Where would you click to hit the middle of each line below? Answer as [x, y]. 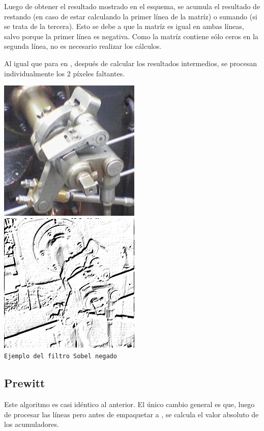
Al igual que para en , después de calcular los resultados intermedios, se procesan [130, 63]
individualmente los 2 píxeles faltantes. [65, 73]
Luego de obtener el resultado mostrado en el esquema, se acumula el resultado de [132, 6]
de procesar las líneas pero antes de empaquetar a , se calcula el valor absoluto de [131, 414]
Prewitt [25, 383]
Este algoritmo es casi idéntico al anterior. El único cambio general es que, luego [129, 404]
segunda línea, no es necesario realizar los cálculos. [83, 46]
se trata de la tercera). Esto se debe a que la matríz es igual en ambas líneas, [124, 26]
